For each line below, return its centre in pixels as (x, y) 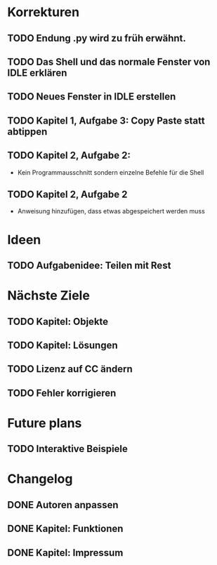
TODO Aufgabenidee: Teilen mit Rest (89, 265)
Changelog (40, 479)
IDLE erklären (37, 73)
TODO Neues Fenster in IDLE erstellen (92, 97)
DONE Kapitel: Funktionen (65, 529)
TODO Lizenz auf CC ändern (70, 369)
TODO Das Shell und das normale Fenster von (109, 61)
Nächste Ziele (48, 296)
